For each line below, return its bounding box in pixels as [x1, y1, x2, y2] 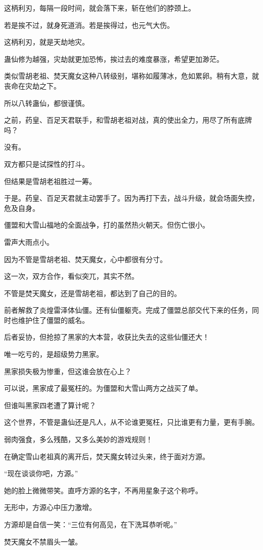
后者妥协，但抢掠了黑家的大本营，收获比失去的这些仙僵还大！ [4, 332, 209, 342]
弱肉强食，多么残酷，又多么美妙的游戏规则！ [4, 434, 153, 445]
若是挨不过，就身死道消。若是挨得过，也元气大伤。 [4, 19, 174, 30]
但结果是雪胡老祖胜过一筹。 [4, 175, 96, 186]
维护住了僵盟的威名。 [18, 314, 89, 325]
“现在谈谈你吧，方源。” [4, 468, 78, 479]
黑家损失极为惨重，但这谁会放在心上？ [4, 365, 131, 376]
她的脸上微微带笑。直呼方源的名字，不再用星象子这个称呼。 [4, 485, 202, 495]
